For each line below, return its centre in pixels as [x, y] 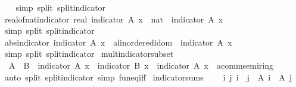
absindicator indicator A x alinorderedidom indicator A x [118, 42]
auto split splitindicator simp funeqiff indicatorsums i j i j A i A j [148, 77]
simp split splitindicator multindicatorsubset [89, 54]
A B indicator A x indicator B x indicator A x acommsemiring [141, 65]
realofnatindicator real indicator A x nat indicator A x [114, 19]
